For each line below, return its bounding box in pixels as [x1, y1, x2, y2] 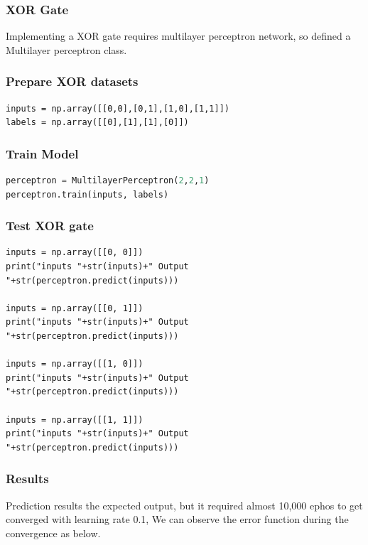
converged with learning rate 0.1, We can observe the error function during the [6, 512, 349, 527]
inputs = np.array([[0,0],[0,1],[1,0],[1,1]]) [6, 103, 229, 114]
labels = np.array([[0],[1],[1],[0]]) [6, 117, 189, 128]
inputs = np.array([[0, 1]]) [6, 303, 144, 313]
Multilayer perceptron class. [6, 42, 127, 57]
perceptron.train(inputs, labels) [6, 189, 169, 200]
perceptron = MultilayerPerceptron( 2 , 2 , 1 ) [6, 176, 210, 186]
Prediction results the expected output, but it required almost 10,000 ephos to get [6, 497, 363, 512]
